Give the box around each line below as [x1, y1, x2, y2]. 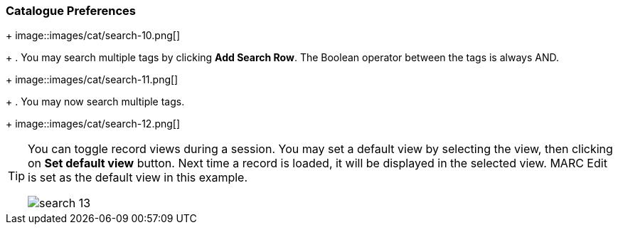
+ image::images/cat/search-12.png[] [6, 117, 181, 130]
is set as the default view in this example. [28, 170, 248, 185]
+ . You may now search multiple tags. [6, 95, 185, 108]
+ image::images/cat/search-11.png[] [6, 73, 179, 86]
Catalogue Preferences [6, 4, 137, 18]
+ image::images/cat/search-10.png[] [6, 29, 180, 42]
